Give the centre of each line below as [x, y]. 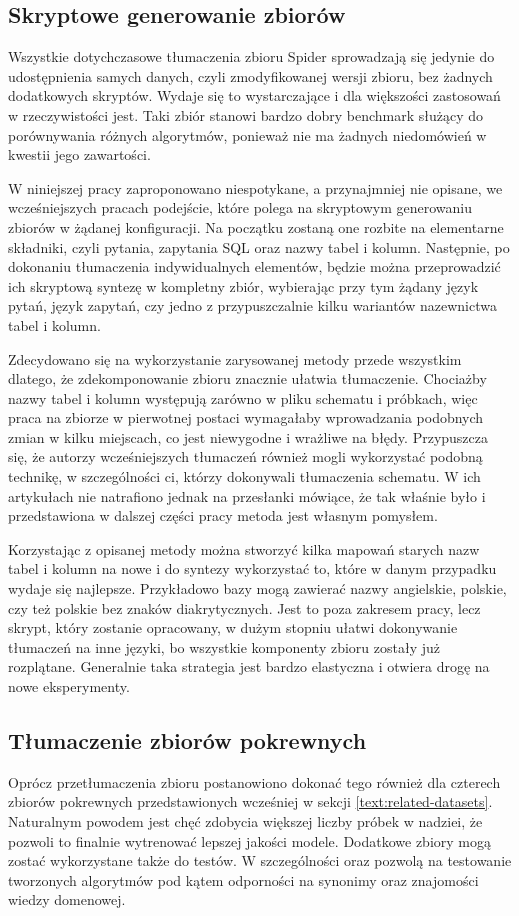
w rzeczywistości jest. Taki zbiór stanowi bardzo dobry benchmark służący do [246, 114]
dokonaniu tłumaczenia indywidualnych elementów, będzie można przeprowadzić [254, 266]
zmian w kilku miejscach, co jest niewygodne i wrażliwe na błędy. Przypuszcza [248, 436]
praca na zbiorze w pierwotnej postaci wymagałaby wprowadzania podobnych [246, 417]
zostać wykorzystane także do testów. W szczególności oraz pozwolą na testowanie [260, 860]
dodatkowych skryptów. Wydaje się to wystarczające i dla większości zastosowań [254, 95]
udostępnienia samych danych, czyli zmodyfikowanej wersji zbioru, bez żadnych [250, 75]
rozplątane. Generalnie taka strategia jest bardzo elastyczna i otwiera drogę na [249, 666]
